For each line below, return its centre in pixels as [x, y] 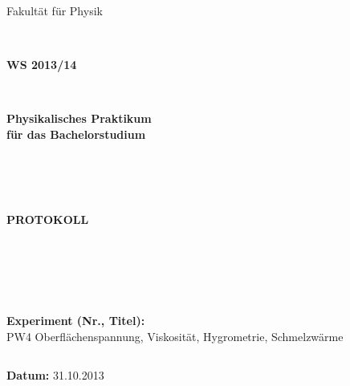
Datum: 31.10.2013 [55, 374]
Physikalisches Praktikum [79, 118]
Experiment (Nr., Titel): [76, 321]
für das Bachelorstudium [76, 134]
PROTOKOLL [48, 219]
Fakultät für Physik [55, 10]
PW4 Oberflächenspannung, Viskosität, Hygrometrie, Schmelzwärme [175, 336]
